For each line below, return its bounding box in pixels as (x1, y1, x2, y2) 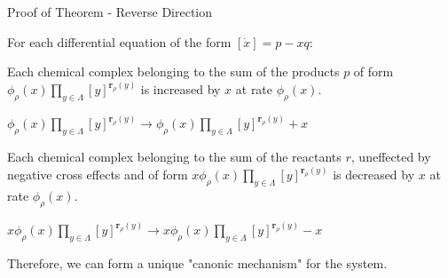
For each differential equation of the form (7, 32, 232, 51)
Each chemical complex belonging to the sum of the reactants (7, 147, 342, 166)
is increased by (140, 80, 221, 99)
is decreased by (333, 165, 415, 184)
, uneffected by (350, 147, 431, 166)
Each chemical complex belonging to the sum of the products (7, 62, 340, 81)
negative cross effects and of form (7, 165, 188, 184)
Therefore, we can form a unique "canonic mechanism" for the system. (7, 254, 388, 273)
